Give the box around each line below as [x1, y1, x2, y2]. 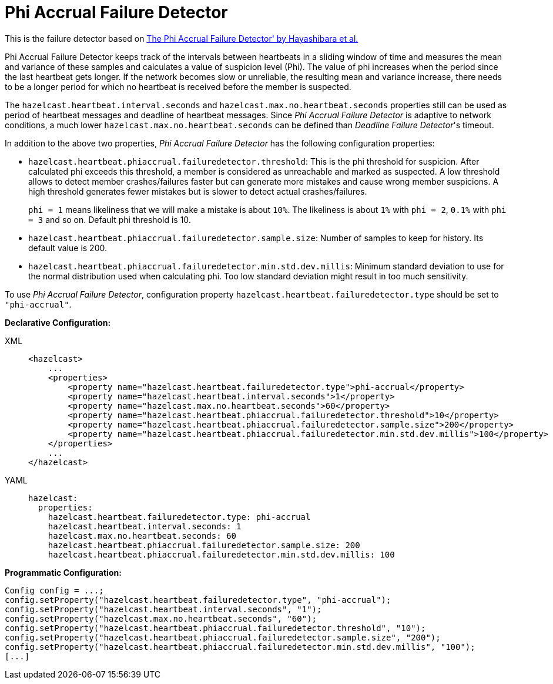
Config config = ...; [5, 585, 104, 595]
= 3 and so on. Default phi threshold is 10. [28, 214, 191, 225]
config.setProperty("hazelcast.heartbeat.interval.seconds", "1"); [5, 604, 322, 614]
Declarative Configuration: [5, 317, 111, 328]
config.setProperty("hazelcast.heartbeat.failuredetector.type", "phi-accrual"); [5, 595, 391, 605]
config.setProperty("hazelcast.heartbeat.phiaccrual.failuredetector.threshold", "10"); [5, 623, 426, 633]
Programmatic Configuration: [5, 567, 122, 578]
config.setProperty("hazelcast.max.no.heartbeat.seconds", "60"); [5, 613, 317, 623]
